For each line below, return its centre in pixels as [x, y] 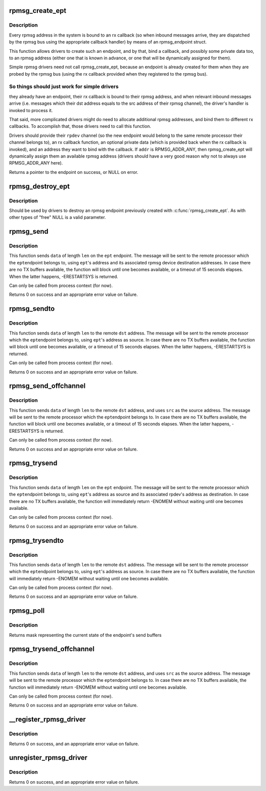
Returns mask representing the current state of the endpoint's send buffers [85, 635]
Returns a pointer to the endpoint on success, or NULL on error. [74, 172]
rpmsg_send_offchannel [47, 386]
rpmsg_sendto [32, 309]
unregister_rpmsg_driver [48, 758]
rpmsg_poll [27, 611]
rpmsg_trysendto [36, 540]
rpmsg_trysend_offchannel [52, 649]
